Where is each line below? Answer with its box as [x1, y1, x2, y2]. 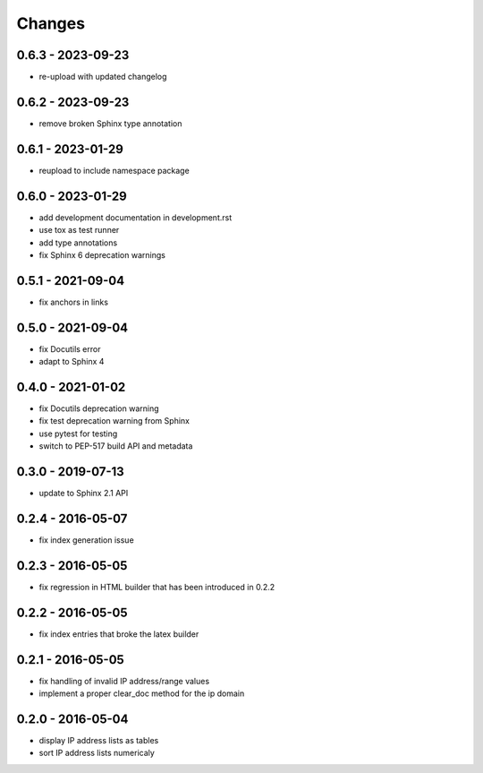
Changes [16, 13, 85, 33]
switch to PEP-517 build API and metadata [38, 441, 193, 451]
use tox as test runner [38, 225, 120, 236]
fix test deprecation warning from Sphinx [38, 416, 190, 426]
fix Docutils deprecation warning [38, 403, 160, 414]
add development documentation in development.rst [38, 211, 233, 223]
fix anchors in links [38, 296, 109, 307]
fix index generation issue [38, 535, 134, 545]
